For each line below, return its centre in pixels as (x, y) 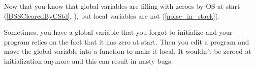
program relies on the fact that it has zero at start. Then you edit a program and (127, 41)
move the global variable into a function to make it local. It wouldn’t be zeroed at (128, 51)
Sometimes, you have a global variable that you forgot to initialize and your (118, 32)
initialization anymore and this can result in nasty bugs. (89, 60)
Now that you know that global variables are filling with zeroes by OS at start (122, 6)
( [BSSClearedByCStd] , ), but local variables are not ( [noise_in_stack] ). (112, 15)
